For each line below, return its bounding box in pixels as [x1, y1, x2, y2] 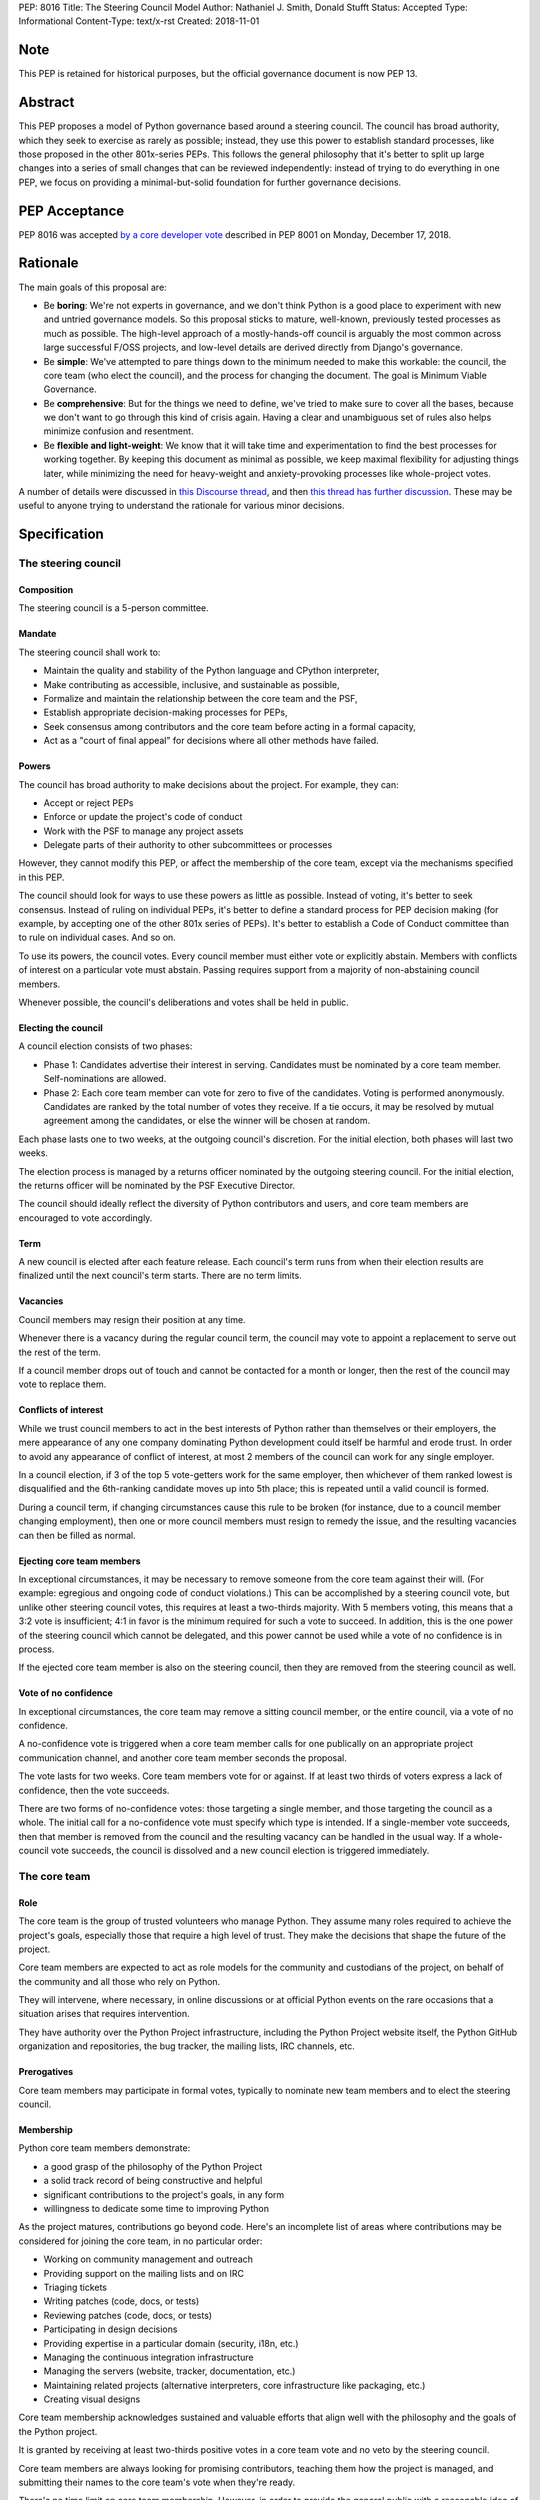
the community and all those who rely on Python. [18, 1975, 221, 1987]
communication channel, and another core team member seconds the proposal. [18, 1751, 347, 1764]
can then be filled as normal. [18, 1529, 137, 1541]
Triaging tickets [43, 2281, 108, 2293]
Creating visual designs [43, 2393, 141, 2405]
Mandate [18, 628, 57, 640]
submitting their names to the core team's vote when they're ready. [18, 2476, 296, 2489]
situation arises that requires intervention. [18, 2008, 190, 2020]
